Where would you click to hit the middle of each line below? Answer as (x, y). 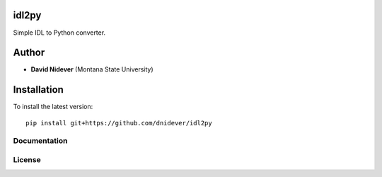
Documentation (40, 141)
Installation (38, 90)
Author (29, 53)
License (27, 160)
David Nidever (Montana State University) (92, 69)
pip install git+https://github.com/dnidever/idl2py (119, 123)
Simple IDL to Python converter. (59, 33)
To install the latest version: (53, 107)
